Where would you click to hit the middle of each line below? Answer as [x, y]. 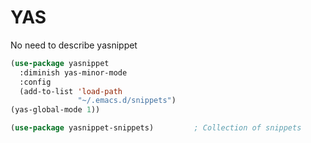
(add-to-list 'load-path [71, 91]
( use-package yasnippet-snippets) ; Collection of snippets [156, 128]
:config [35, 82]
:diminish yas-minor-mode [73, 72]
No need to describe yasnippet [74, 45]
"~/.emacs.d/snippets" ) [127, 101]
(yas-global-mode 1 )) [55, 110]
